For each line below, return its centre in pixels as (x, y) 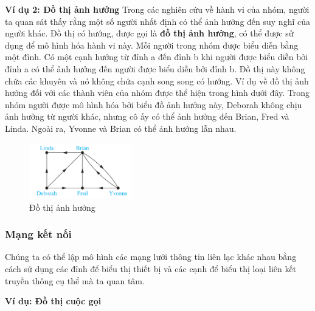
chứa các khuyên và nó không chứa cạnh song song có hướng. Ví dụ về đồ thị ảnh (157, 80)
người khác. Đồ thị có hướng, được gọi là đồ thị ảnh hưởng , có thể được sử (149, 33)
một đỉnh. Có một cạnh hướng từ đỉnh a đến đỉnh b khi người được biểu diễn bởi (157, 57)
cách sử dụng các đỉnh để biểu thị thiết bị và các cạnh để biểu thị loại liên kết (151, 269)
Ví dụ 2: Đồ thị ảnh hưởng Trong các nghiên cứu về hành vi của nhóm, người (157, 9)
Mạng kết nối (38, 234)
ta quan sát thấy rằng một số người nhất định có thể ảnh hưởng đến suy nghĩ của (157, 21)
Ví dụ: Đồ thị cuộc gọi (53, 301)
